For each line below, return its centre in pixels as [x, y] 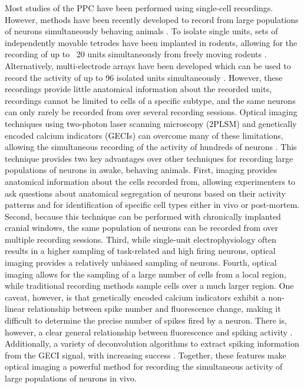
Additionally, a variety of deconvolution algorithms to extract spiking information [152, 343]
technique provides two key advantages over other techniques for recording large [149, 158]
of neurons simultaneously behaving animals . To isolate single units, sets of [141, 31]
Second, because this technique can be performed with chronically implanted [143, 216]
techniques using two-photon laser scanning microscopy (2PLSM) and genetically [151, 123]
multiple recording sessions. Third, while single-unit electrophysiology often [141, 239]
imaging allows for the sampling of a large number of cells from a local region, [146, 274]
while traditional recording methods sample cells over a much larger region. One [149, 286]
